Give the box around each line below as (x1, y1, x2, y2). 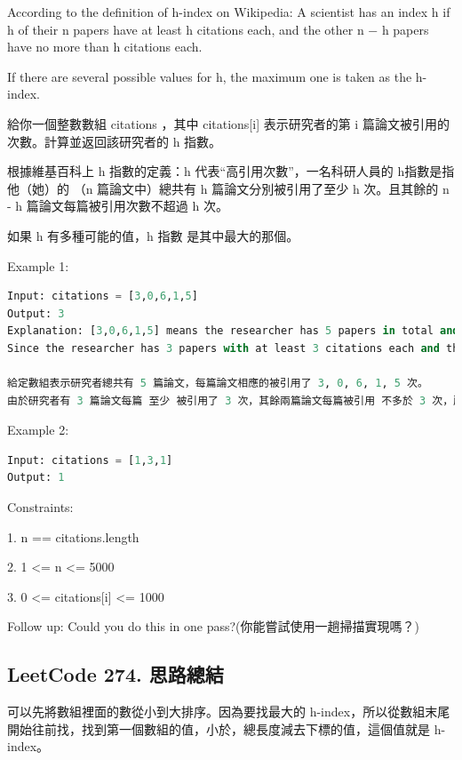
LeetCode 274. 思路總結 (7, 660, 224, 688)
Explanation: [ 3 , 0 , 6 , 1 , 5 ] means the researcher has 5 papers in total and (7, 324, 459, 338)
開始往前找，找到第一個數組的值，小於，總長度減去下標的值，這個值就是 (7, 719, 430, 738)
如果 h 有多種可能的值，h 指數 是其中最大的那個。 (7, 226, 299, 244)
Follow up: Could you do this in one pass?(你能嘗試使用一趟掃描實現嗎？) (7, 617, 420, 636)
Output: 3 (7, 307, 65, 320)
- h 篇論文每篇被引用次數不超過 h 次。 (7, 196, 228, 215)
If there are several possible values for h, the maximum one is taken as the (7, 67, 412, 85)
